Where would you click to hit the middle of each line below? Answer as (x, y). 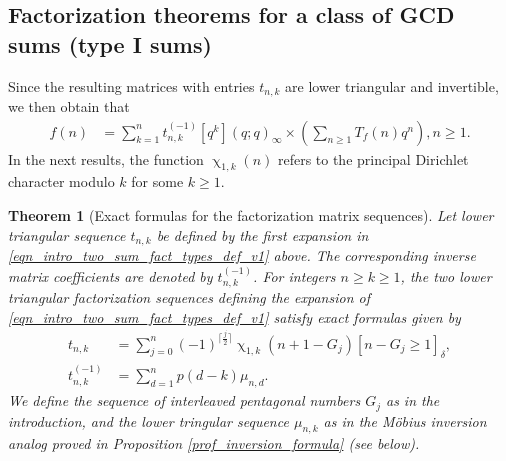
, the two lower (446, 275)
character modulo (61, 181)
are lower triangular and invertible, (392, 85)
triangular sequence (67, 234)
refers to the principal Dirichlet (373, 158)
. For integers (294, 275)
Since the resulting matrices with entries (131, 85)
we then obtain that (69, 106)
